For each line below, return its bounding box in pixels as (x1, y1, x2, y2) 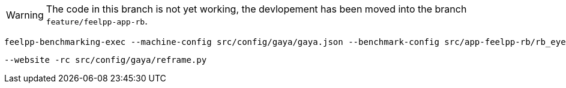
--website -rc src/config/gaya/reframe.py (4, 55, 207, 65)
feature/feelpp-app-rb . (46, 15, 148, 27)
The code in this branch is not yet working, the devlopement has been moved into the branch (46, 3, 467, 15)
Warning (6, 9, 44, 21)
